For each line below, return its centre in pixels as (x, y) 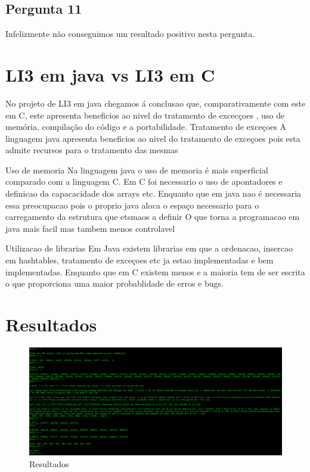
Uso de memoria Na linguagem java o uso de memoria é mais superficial (137, 170)
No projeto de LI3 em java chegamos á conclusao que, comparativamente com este (156, 103)
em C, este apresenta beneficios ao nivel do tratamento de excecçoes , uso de (145, 115)
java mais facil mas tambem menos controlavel (90, 228)
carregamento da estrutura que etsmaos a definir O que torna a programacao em (153, 217)
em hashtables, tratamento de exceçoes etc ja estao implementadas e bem (139, 260)
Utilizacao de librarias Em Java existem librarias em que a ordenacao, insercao (149, 248)
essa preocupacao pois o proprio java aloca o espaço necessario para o (132, 205)
